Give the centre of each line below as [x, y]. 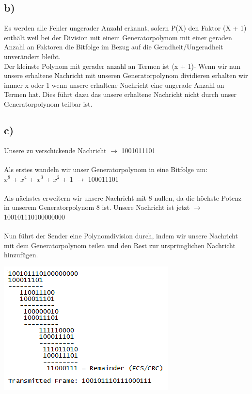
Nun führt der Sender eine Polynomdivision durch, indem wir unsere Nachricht [121, 236]
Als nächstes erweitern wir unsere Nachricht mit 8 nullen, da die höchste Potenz [123, 197]
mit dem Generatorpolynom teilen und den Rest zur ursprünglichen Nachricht [120, 245]
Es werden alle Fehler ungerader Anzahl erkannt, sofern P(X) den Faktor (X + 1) [125, 28]
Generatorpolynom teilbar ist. [48, 103]
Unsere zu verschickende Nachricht [55, 150]
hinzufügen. [21, 255]
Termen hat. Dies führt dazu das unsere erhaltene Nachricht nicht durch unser [120, 94]
